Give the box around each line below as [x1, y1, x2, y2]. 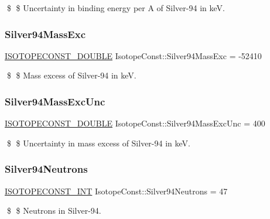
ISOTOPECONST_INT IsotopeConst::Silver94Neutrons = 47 [5, 184, 228, 197]
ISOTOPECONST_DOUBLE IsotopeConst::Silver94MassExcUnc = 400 [5, 117, 265, 129]
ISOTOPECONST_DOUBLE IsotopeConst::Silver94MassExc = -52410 [5, 49, 262, 61]
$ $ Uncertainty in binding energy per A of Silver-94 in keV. [6, 2, 225, 13]
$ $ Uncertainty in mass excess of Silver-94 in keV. [6, 136, 190, 149]
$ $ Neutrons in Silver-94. [6, 204, 101, 217]
